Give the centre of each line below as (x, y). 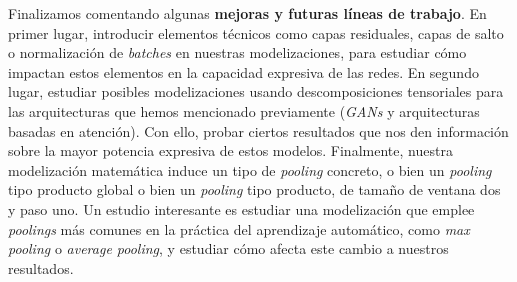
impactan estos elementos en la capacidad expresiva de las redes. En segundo (243, 71)
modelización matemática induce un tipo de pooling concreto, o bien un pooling (250, 169)
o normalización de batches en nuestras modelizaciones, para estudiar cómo (237, 52)
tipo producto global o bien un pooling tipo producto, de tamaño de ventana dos (254, 189)
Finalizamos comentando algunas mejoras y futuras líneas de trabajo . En (247, 13)
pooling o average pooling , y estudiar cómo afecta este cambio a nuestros (228, 248)
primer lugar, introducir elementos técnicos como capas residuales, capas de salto (256, 32)
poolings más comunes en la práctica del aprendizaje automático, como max (239, 228)
